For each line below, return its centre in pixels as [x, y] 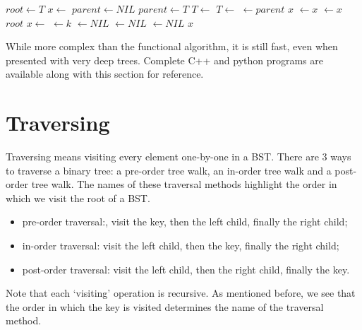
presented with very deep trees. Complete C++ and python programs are [165, 60]
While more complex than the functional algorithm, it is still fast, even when [172, 46]
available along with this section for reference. [105, 74]
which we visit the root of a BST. [78, 198]
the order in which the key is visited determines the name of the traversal [165, 306]
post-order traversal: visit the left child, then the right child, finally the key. [186, 269]
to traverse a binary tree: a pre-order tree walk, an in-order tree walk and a [169, 170]
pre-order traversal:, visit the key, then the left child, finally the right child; [185, 222]
